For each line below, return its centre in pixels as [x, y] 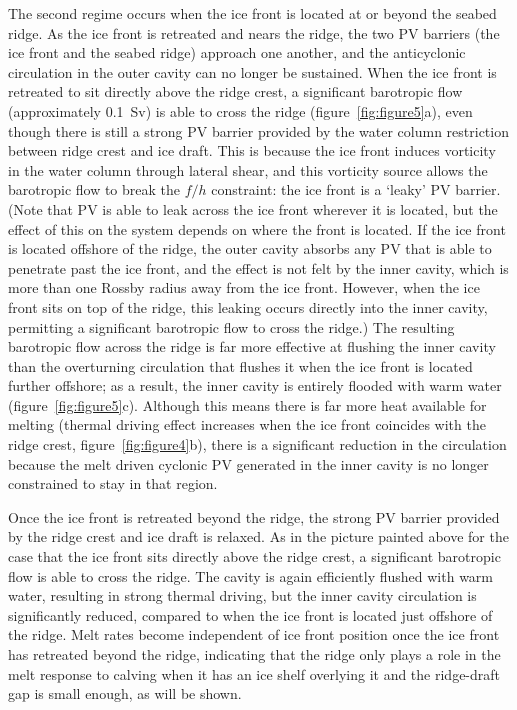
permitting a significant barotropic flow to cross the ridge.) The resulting [231, 326]
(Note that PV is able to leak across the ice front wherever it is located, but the [253, 208]
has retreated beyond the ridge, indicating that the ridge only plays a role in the [254, 654]
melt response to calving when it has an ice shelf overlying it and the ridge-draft [254, 673]
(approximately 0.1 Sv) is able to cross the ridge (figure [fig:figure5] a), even [240, 110]
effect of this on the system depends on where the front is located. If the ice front [257, 228]
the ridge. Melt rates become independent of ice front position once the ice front [254, 634]
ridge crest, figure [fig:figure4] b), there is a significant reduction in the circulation [257, 444]
